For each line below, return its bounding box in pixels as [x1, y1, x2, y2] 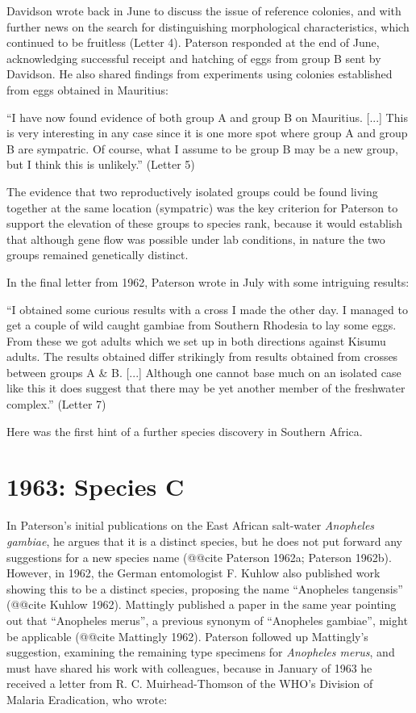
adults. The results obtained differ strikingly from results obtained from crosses [6, 348, 398, 365]
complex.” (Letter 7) [6, 396, 106, 413]
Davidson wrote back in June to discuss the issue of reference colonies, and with [6, 2, 401, 19]
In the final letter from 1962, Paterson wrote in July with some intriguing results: [6, 273, 410, 290]
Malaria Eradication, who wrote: [6, 690, 168, 707]
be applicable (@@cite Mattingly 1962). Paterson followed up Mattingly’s [6, 627, 368, 644]
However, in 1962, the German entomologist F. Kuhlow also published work [6, 564, 381, 581]
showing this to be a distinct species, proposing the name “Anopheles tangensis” [6, 580, 403, 597]
